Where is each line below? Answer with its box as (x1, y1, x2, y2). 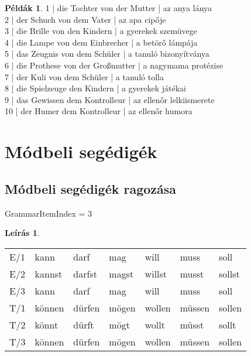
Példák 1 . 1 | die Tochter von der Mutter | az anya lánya (5, 2, 212, 13)
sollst (219, 266, 240, 280)
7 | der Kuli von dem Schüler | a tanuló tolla (5, 70, 164, 83)
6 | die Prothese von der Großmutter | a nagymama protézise (5, 59, 224, 71)
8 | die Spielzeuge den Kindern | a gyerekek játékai (5, 82, 187, 94)
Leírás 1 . (5, 227, 40, 239)
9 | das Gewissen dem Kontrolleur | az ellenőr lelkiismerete (5, 93, 215, 105)
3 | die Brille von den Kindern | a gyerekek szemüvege (5, 25, 197, 37)
